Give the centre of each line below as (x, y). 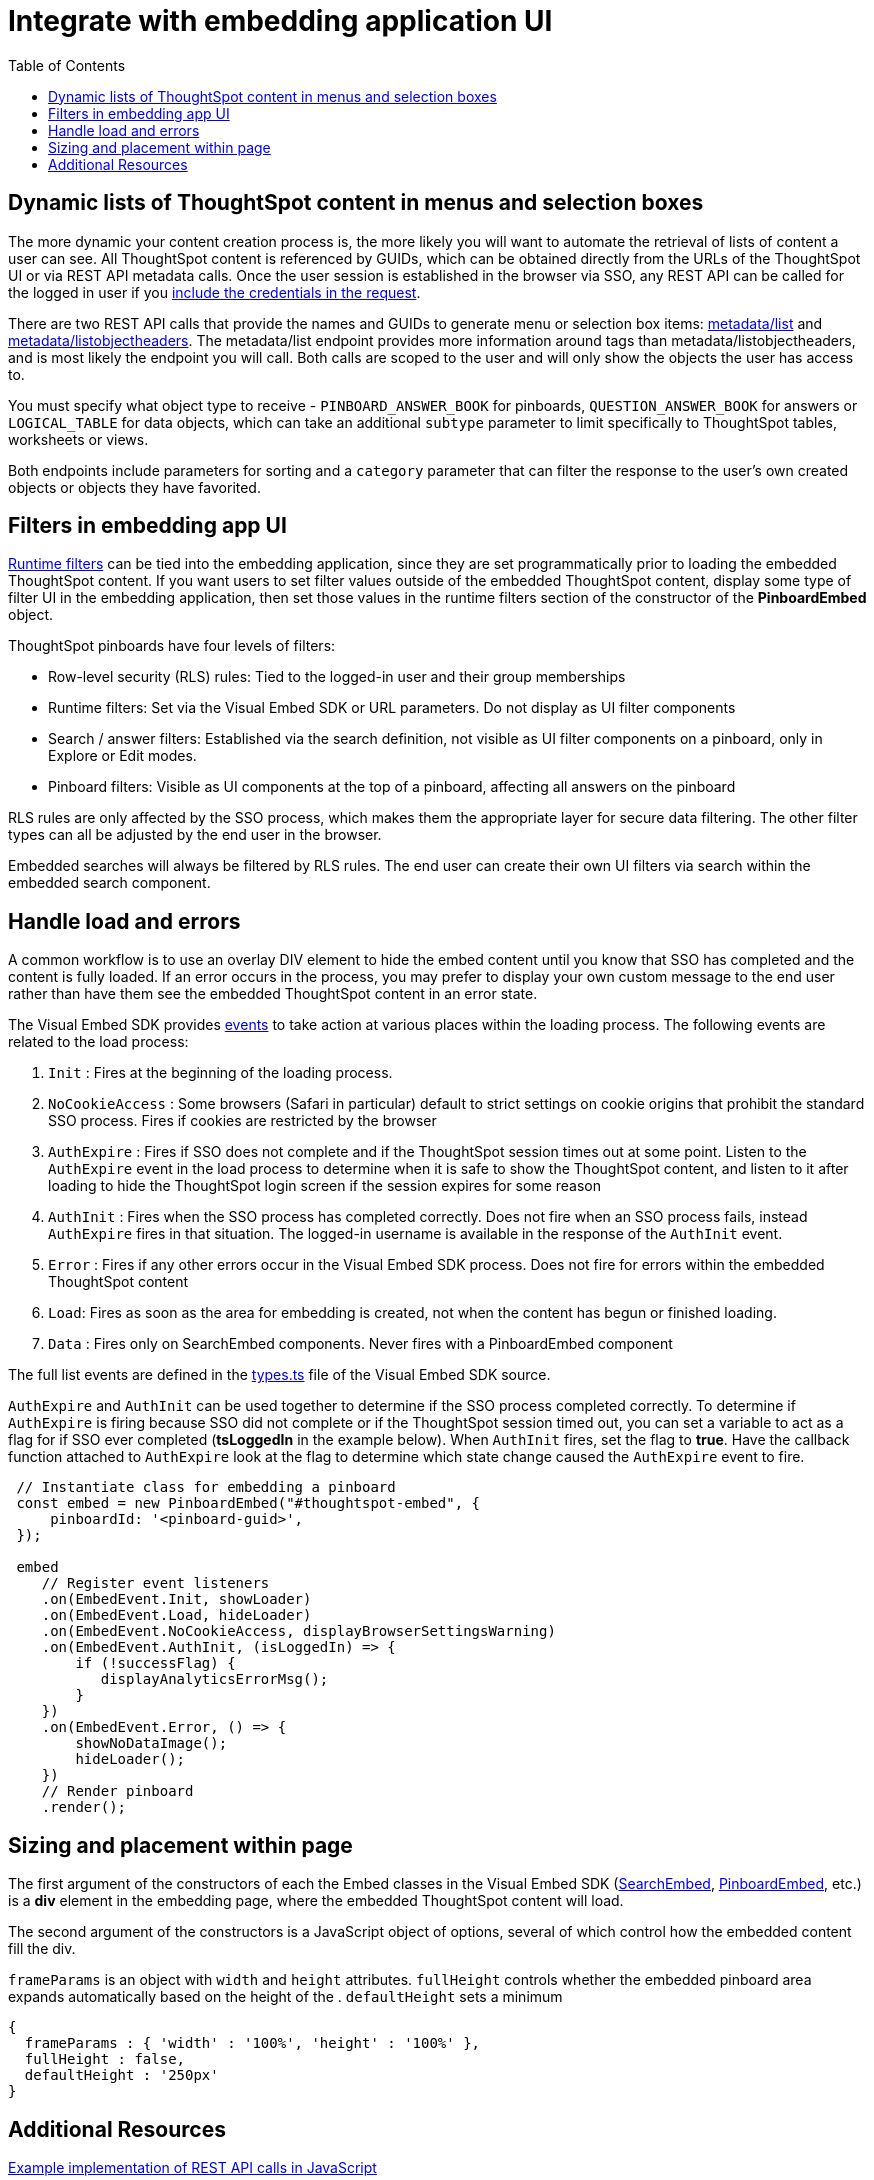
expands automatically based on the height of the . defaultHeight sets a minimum (285, 1997)
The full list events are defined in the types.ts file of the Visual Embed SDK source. (279, 1375)
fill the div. (42, 1949)
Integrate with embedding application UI (280, 21)
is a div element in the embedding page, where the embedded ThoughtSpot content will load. (316, 1901)
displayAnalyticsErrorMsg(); (214, 1679)
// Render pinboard (117, 1791)
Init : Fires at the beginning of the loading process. (220, 1073)
